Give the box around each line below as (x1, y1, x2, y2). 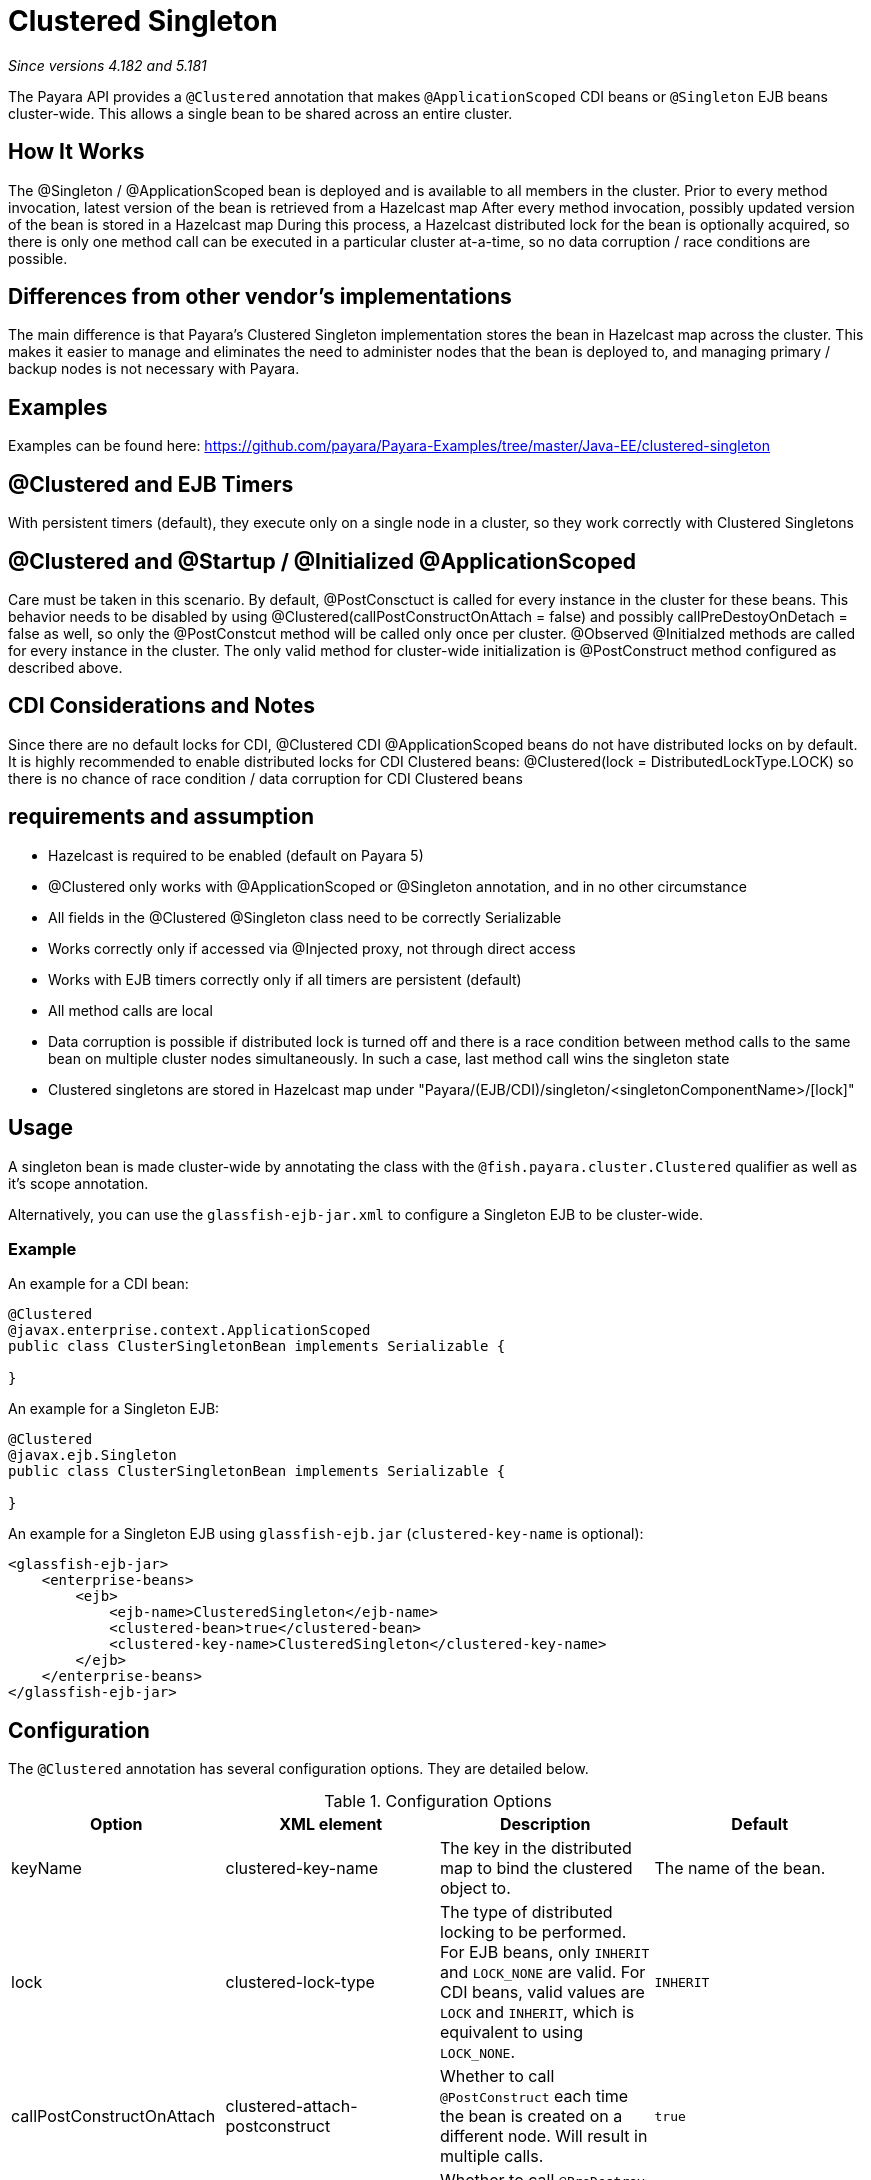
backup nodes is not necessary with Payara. (8, 360, 300, 378)
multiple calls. (440, 2146, 544, 2167)
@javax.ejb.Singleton (8, 1447, 177, 1464)
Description (500, 1814, 591, 1835)
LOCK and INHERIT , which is (440, 2002, 635, 2023)
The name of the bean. (654, 1858, 826, 1879)
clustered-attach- (225, 2096, 358, 2117)
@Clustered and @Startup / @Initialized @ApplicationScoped (8, 548, 636, 574)
